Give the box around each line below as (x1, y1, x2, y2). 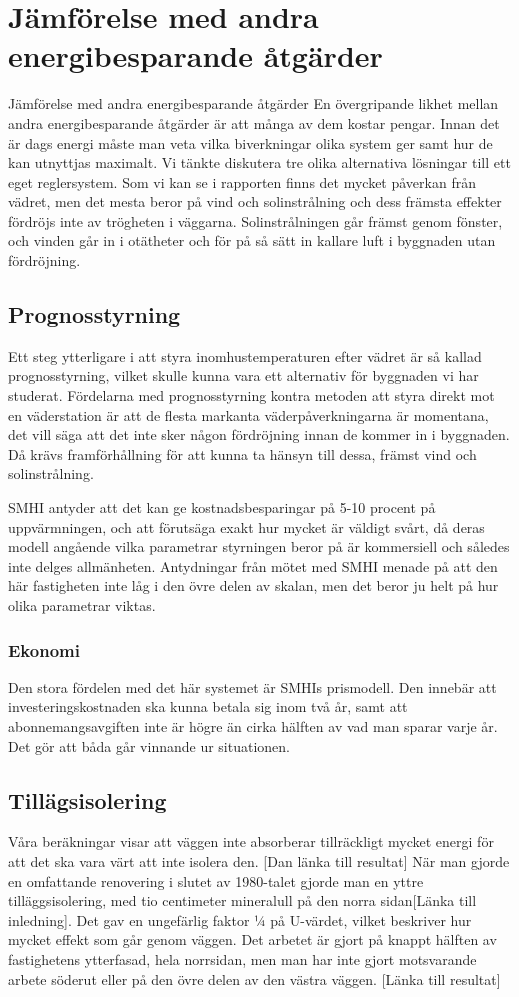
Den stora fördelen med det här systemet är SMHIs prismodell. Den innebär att (8, 676, 497, 697)
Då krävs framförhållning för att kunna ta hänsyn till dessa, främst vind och (8, 443, 477, 464)
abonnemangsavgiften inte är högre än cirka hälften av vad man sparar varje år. (8, 715, 498, 736)
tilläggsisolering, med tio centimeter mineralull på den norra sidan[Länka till (8, 890, 477, 911)
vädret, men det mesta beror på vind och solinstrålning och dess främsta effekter (8, 191, 502, 212)
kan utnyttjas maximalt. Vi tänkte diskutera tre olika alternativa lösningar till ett (8, 152, 511, 173)
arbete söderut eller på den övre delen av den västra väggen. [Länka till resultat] (8, 968, 501, 989)
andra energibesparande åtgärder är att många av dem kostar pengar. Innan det (8, 112, 500, 133)
